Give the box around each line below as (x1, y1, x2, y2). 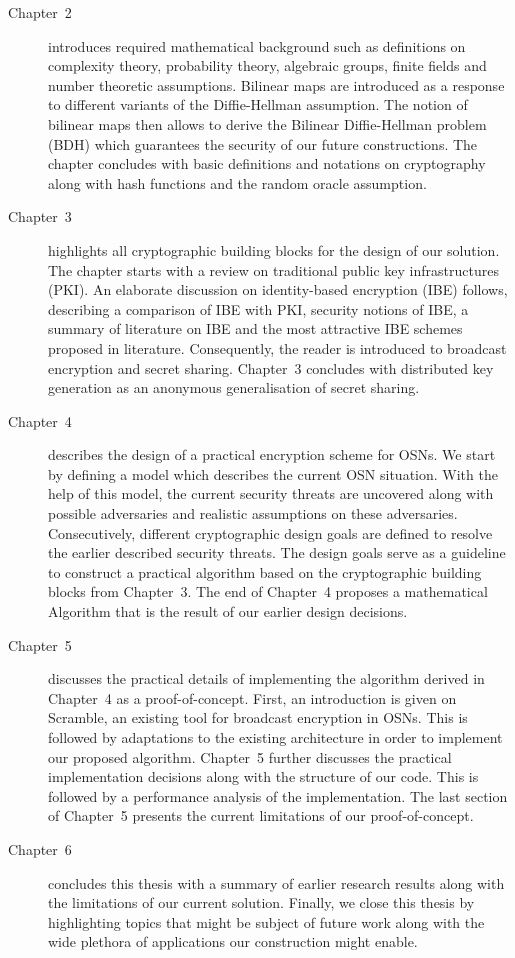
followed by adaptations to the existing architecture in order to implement (48, 727, 503, 747)
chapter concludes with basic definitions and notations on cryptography (48, 153, 486, 174)
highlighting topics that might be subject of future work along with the (48, 911, 485, 932)
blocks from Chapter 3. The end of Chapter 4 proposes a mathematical (48, 581, 488, 602)
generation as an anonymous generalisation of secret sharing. (48, 377, 420, 398)
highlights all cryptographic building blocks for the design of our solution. (48, 239, 500, 260)
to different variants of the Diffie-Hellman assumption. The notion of (48, 94, 468, 115)
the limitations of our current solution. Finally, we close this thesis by (48, 892, 475, 913)
